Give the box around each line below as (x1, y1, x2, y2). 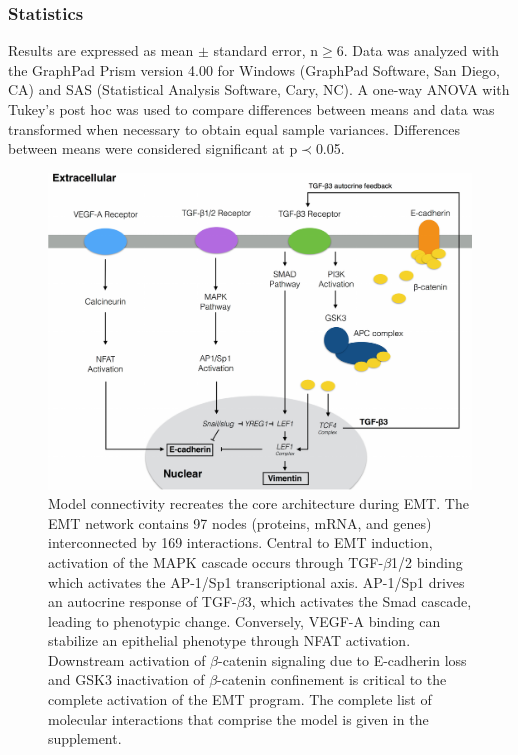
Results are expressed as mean (8, 40, 194, 61)
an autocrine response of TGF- (48, 591, 237, 612)
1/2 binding (391, 551, 463, 572)
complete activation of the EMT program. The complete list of (48, 689, 432, 710)
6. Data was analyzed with (336, 40, 500, 61)
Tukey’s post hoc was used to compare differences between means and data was (8, 99, 495, 119)
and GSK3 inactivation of (48, 669, 205, 690)
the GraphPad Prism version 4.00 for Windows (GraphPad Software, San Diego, (8, 59, 500, 80)
